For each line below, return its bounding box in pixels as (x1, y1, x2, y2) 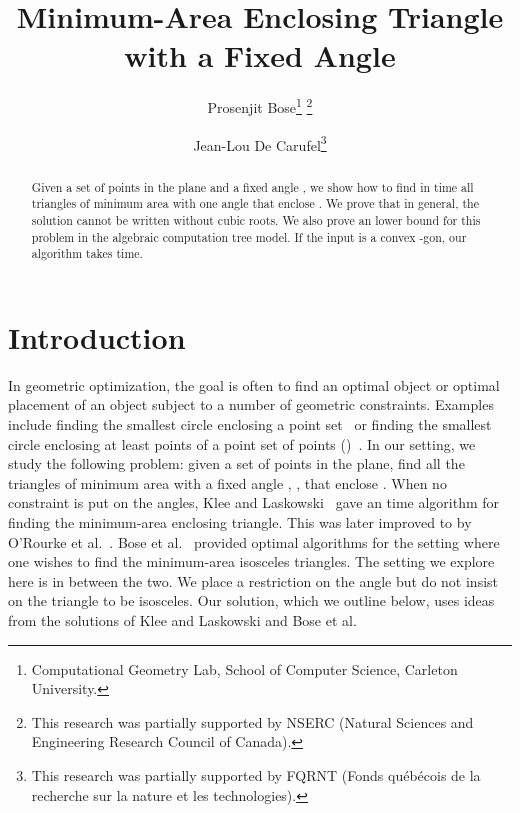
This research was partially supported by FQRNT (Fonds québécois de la (31, 764, 481, 785)
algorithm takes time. (31, 245, 143, 262)
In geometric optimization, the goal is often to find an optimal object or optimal (8, 374, 500, 395)
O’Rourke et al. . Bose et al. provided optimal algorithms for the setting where (8, 531, 500, 552)
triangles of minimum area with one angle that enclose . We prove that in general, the (31, 195, 479, 212)
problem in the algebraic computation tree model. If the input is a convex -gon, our (31, 228, 467, 245)
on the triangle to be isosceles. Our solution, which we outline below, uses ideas (8, 590, 495, 611)
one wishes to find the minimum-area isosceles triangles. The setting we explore (8, 551, 495, 572)
